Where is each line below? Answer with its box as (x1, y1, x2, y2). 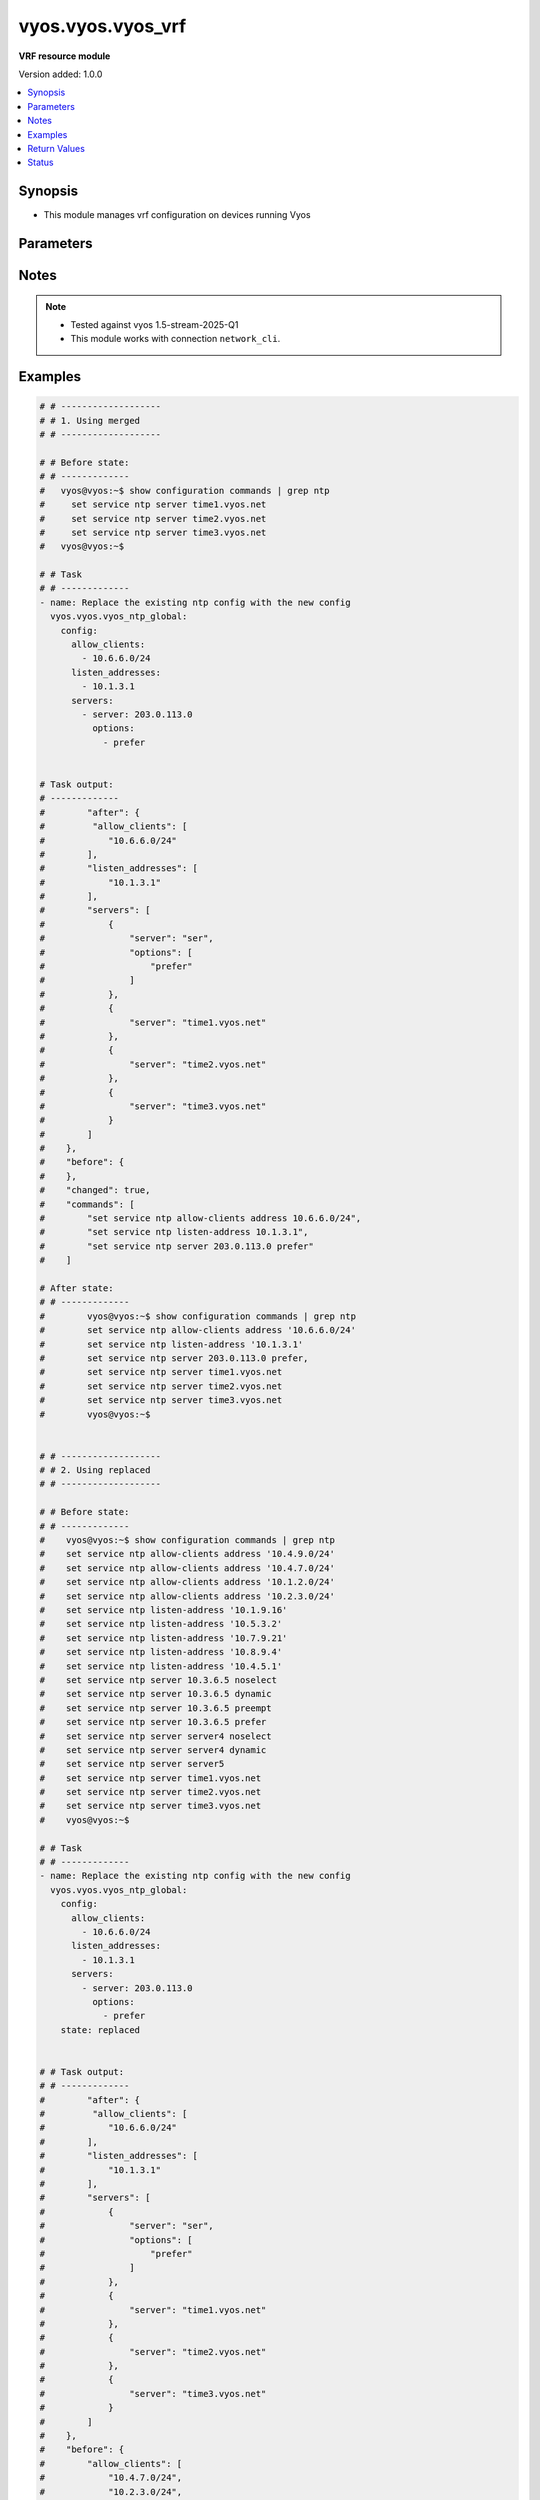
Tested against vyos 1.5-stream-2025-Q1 (70, 319, 239, 330)
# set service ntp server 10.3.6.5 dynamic (39, 1688, 272, 1700)
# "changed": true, (39, 1185, 151, 1196)
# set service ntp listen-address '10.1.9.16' (39, 1604, 288, 1615)
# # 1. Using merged (39, 415, 140, 426)
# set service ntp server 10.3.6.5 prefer (39, 1716, 267, 1728)
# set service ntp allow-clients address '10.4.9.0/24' (39, 1548, 335, 1560)
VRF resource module (18, 50, 111, 62)
